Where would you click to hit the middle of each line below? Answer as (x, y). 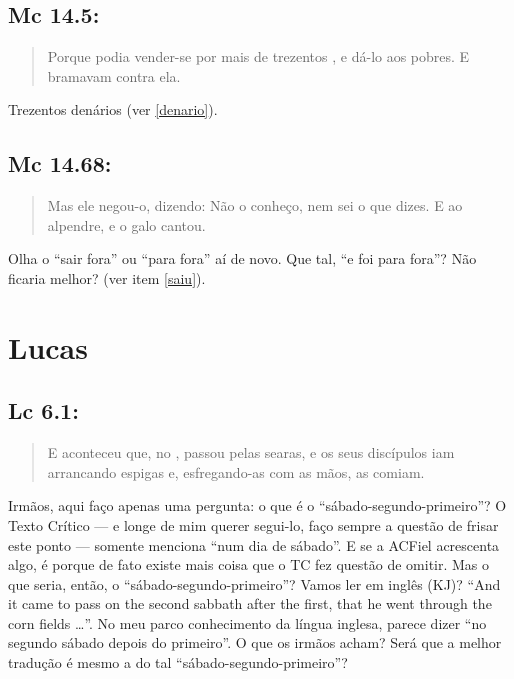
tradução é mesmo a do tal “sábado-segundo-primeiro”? (178, 662)
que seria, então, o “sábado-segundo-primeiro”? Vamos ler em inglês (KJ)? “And (254, 583)
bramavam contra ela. (114, 75)
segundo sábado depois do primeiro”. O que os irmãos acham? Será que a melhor (255, 642)
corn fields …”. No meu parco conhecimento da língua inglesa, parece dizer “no (247, 622)
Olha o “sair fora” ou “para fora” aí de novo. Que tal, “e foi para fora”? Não (242, 258)
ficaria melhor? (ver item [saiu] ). (107, 277)
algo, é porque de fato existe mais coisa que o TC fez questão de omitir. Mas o (249, 564)
